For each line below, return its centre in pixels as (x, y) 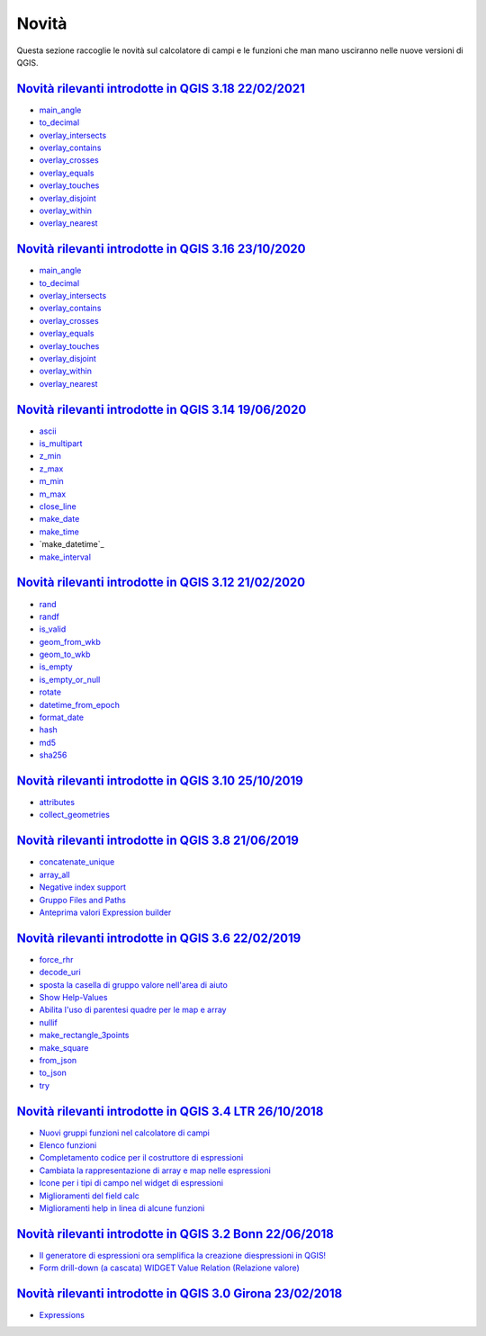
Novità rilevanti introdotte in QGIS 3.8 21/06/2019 (157, 841)
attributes (57, 802)
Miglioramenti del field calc (89, 1196)
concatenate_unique (77, 862)
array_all (55, 874)
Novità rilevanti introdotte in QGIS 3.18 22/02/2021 (161, 89)
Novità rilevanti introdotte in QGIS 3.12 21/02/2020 (161, 583)
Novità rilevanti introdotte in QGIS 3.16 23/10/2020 (161, 249)
